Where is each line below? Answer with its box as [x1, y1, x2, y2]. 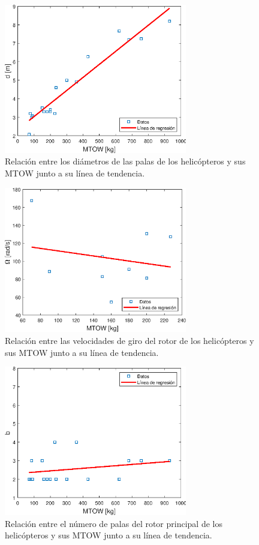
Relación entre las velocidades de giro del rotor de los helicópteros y [5, 334, 254, 346]
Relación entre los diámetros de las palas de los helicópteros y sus [5, 155, 246, 167]
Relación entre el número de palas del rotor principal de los [5, 517, 222, 529]
